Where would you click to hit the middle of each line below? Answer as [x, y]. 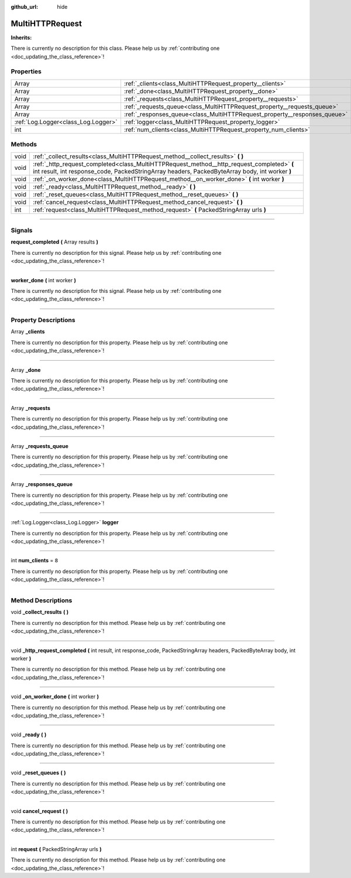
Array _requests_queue [39, 446]
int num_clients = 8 [35, 561]
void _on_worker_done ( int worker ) [55, 696]
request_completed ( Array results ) [55, 242]
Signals [22, 230]
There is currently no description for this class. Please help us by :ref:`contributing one [115, 48]
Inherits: [21, 37]
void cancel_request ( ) [39, 811]
